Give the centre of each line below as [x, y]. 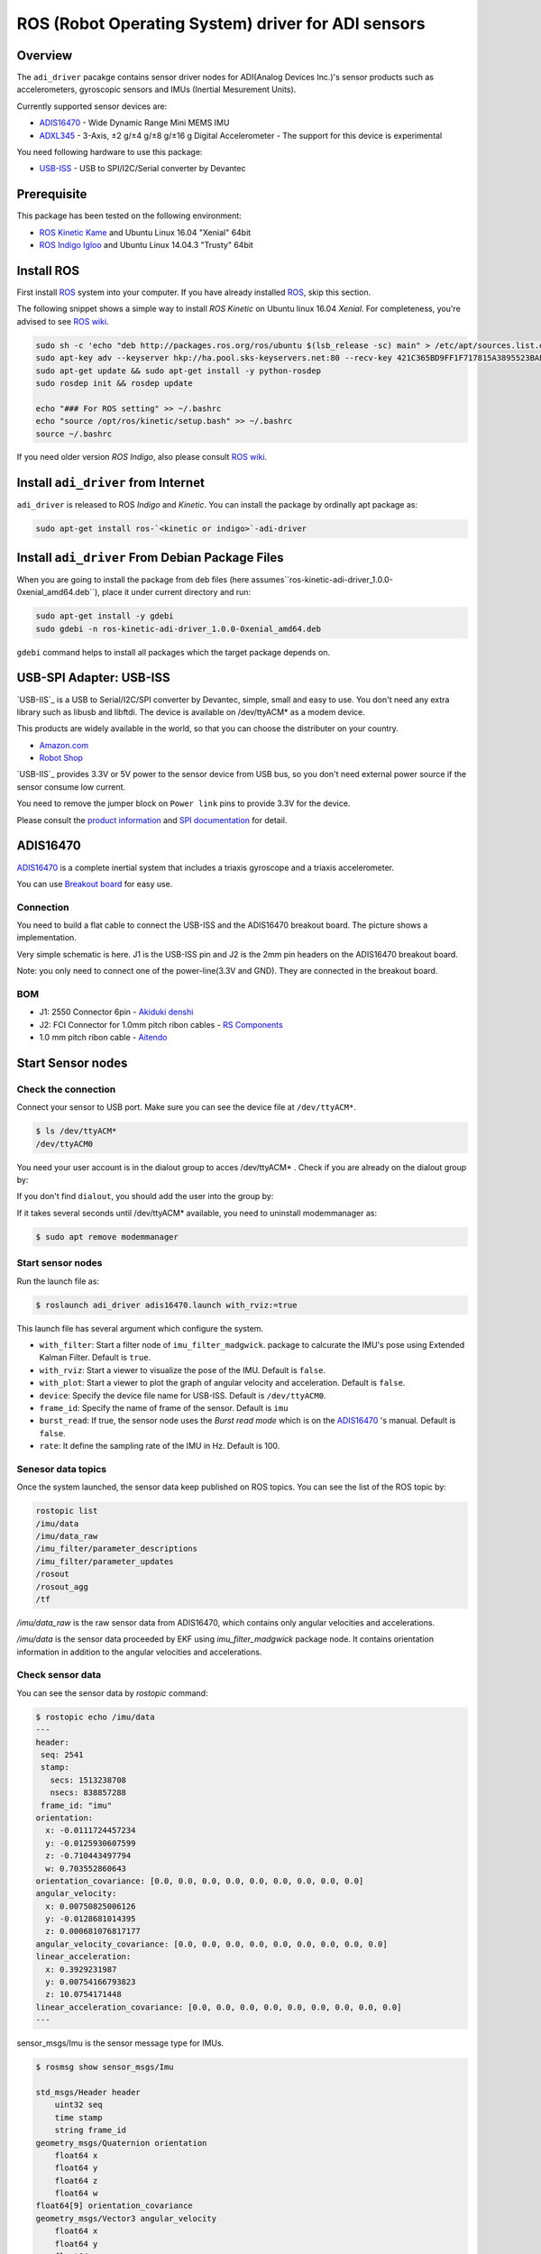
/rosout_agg [62, 1586]
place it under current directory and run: [177, 592]
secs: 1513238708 [88, 1780]
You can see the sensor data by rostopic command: [112, 1693]
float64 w [76, 2194]
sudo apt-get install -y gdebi [105, 616]
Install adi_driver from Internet [110, 483]
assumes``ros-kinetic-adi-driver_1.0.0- [322, 579]
